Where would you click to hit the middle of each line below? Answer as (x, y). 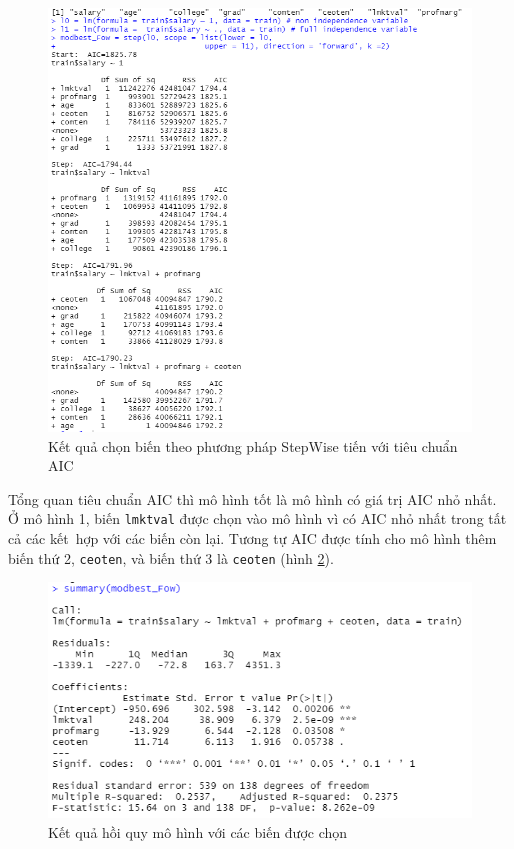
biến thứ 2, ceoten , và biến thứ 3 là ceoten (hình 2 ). (171, 557)
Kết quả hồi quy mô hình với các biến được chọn (198, 831)
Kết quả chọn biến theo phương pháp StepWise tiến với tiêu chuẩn (253, 445)
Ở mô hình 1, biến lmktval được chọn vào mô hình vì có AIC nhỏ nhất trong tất (257, 518)
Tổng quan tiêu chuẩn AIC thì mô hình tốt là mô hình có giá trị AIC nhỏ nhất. (252, 498)
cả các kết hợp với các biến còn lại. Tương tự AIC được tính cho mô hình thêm (252, 538)
